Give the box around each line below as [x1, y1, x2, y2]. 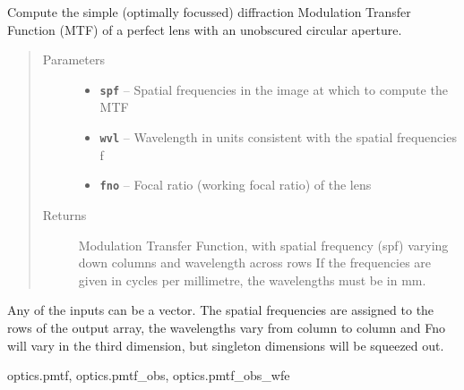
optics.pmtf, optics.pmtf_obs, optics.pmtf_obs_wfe [7, 366, 290, 385]
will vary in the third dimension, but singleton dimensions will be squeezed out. [7, 335, 444, 354]
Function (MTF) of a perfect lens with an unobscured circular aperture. [7, 20, 402, 38]
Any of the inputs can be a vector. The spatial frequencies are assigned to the [7, 301, 434, 319]
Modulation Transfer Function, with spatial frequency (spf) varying [78, 235, 449, 254]
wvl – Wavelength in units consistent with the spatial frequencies [99, 128, 457, 147]
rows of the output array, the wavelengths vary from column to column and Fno [7, 318, 446, 336]
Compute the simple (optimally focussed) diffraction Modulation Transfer [7, 3, 411, 21]
